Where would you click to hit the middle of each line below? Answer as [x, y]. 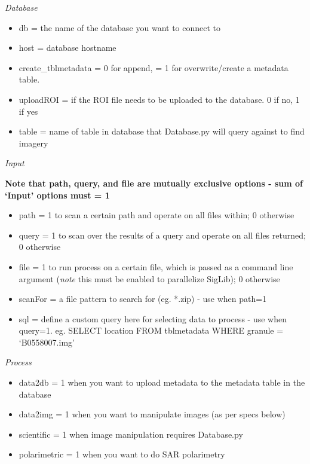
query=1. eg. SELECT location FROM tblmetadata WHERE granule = [151, 330]
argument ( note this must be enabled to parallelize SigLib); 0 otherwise [149, 278]
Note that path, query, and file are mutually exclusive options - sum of [154, 183]
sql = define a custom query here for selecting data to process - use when [153, 318]
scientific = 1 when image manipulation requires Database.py [131, 434]
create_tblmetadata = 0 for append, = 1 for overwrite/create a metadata [154, 67]
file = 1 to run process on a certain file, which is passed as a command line [156, 266]
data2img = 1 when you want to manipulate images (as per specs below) [152, 414]
